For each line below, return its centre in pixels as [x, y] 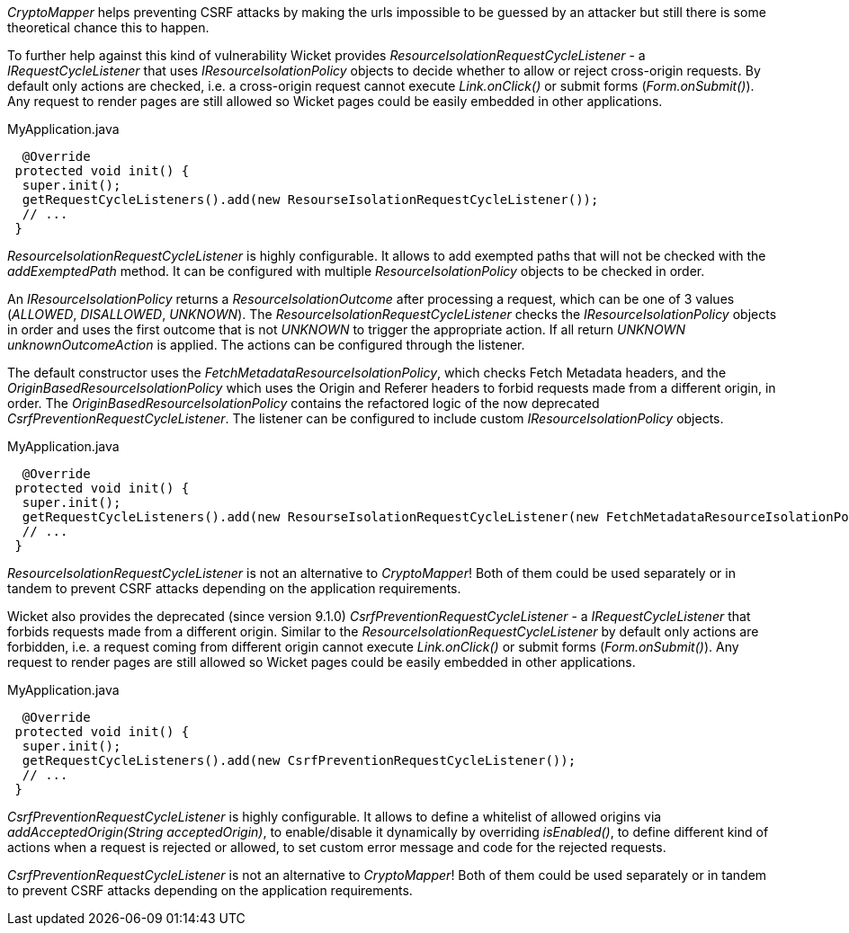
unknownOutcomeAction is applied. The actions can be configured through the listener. [266, 345]
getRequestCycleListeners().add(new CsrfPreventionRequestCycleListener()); [299, 760]
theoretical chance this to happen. [108, 27]
